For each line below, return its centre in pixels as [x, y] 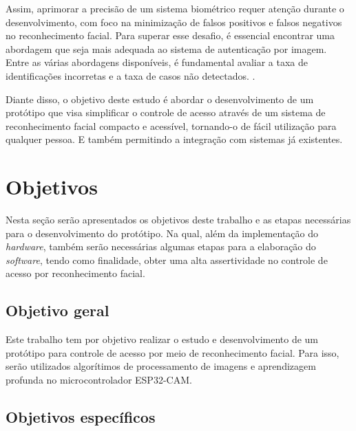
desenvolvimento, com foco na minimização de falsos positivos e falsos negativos [174, 22]
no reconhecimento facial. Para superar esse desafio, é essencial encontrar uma [170, 35]
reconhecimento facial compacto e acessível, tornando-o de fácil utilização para [171, 125]
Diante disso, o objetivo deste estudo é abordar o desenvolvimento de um [160, 99]
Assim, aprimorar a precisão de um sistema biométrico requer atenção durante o [175, 8]
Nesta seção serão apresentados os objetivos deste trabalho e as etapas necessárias [178, 220]
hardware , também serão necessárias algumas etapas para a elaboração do [161, 246]
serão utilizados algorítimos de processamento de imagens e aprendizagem [161, 366]
